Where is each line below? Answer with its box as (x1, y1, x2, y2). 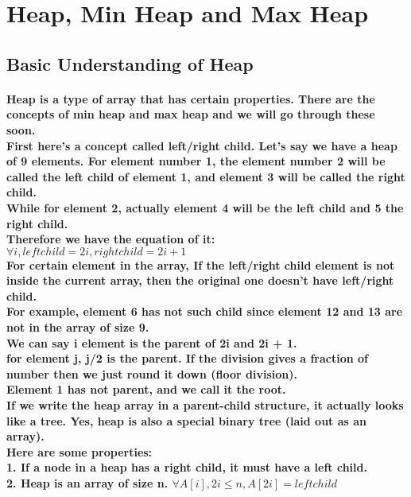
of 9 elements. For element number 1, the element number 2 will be (6, 153, 386, 169)
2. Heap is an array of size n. (6, 475, 169, 491)
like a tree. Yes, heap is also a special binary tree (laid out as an (6, 412, 367, 429)
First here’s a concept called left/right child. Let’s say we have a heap (6, 137, 397, 153)
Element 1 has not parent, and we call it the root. (6, 381, 286, 398)
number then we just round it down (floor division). (6, 365, 297, 382)
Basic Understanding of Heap (6, 51, 254, 76)
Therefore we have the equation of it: (6, 231, 215, 247)
